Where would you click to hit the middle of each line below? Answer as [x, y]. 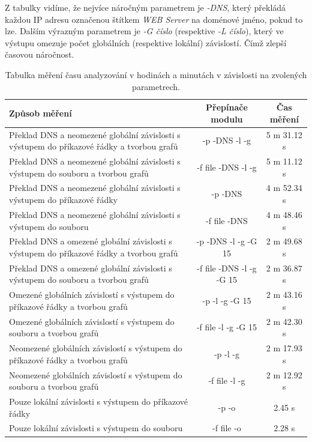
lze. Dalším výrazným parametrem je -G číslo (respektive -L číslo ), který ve [144, 31]
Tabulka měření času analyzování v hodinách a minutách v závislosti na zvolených [156, 74]
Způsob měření [40, 113]
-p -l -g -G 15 [227, 301]
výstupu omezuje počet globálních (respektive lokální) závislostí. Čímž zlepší [146, 42]
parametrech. [156, 86]
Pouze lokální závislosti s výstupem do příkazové [99, 401]
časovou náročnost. [40, 54]
